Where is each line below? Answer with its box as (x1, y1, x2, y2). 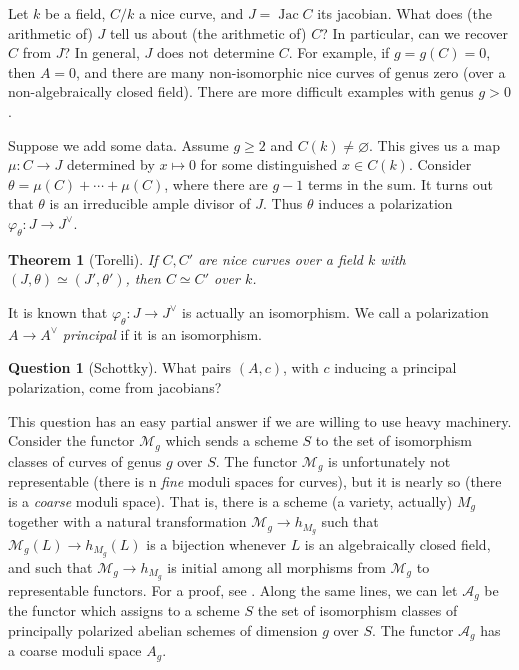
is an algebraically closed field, (304, 533, 491, 554)
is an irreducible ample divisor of (49, 193, 251, 214)
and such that (8, 556, 93, 577)
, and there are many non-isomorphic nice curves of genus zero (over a (76, 61, 506, 82)
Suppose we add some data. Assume (8, 134, 229, 155)
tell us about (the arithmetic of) (109, 22, 307, 43)
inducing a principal (334, 357, 457, 378)
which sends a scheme (165, 430, 298, 451)
